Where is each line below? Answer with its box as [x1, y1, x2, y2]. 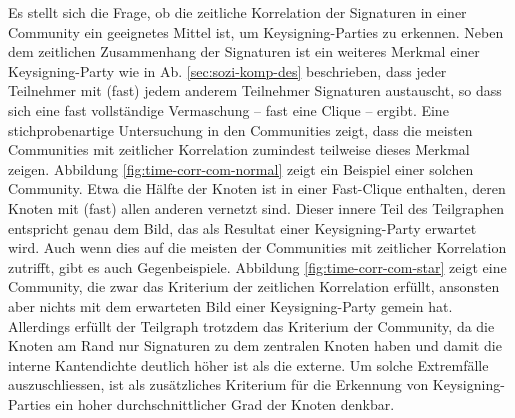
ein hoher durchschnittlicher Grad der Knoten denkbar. [55, 393, 395, 414]
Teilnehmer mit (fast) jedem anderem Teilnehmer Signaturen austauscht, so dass [8, 80, 502, 101]
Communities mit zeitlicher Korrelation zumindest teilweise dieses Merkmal [8, 139, 470, 160]
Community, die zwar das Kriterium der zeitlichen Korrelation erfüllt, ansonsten [8, 276, 500, 297]
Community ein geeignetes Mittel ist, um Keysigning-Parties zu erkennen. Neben [8, 21, 504, 42]
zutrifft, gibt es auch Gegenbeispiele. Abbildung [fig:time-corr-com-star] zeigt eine [8, 256, 507, 277]
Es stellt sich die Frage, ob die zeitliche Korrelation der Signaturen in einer [8, 2, 467, 22]
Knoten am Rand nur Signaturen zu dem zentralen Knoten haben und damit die [8, 335, 502, 356]
